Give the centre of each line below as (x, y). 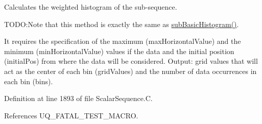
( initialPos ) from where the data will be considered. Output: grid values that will (131, 61)
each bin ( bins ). (29, 81)
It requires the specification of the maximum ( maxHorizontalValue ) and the (123, 41)
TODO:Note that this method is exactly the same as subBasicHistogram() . (122, 24)
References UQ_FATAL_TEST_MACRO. (71, 115)
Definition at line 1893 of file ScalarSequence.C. (78, 98)
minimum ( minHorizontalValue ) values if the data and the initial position (119, 51)
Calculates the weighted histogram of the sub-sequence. (91, 7)
